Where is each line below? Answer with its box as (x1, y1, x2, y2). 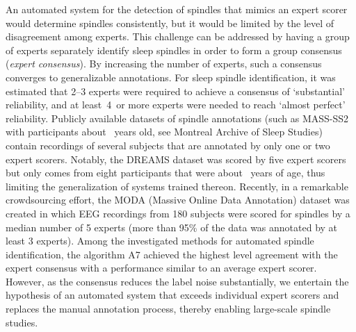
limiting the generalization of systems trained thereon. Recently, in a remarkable (6, 179, 348, 193)
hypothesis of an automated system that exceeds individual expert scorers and (6, 288, 339, 302)
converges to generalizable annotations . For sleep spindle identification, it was (6, 69, 336, 84)
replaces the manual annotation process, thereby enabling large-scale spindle (6, 301, 331, 316)
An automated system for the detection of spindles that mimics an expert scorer (6, 2, 348, 16)
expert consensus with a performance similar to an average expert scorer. (6, 260, 317, 275)
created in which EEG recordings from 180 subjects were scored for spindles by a (6, 206, 350, 220)
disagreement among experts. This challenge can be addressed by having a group (6, 29, 350, 44)
